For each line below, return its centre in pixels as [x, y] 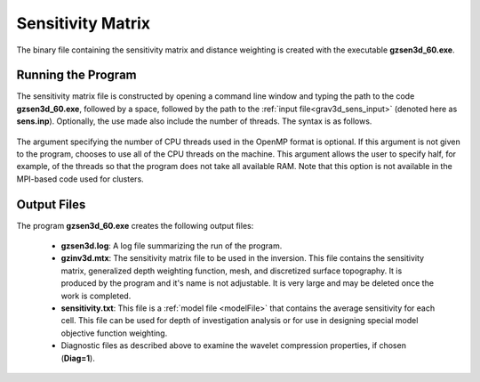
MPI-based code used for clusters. [80, 179]
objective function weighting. [114, 333]
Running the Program [76, 75]
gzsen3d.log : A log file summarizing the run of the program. [172, 246]
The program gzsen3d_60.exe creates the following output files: [135, 225]
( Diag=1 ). [78, 358]
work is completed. [96, 296]
